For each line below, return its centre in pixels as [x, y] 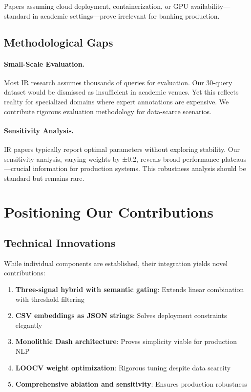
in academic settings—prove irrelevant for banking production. [126, 15]
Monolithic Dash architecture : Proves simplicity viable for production [126, 341]
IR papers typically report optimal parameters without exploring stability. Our [122, 149]
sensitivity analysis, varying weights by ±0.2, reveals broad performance [112, 159]
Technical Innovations [60, 243]
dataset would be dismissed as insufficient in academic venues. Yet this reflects [121, 92]
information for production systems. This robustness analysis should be [139, 168]
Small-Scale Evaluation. [44, 63]
